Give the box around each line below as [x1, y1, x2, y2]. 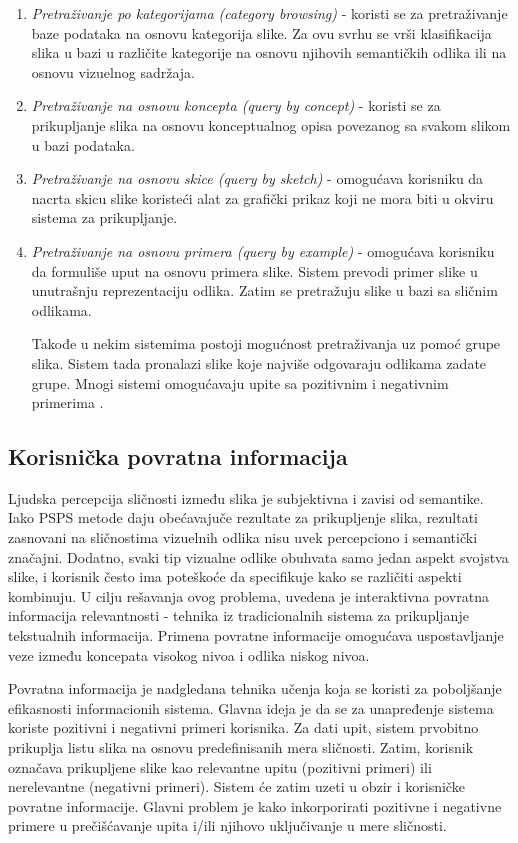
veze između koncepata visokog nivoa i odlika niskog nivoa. [8, 644, 370, 665]
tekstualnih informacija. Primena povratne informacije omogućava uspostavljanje [8, 625, 504, 646]
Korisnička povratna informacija [8, 441, 348, 472]
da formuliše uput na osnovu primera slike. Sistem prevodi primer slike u [31, 260, 478, 281]
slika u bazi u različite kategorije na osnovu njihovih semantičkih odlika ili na [31, 42, 507, 63]
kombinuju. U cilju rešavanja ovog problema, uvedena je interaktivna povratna [8, 585, 489, 606]
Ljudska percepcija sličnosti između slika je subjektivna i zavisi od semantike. [8, 487, 484, 508]
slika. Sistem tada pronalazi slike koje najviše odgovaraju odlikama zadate [31, 352, 487, 373]
